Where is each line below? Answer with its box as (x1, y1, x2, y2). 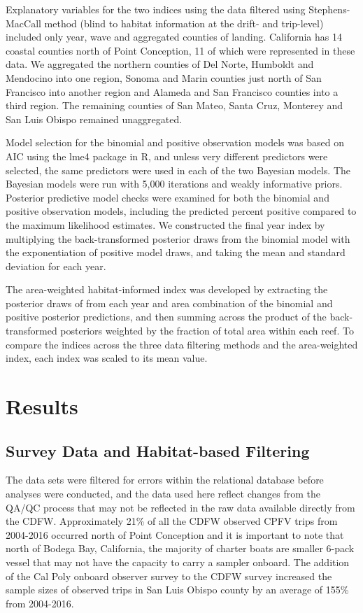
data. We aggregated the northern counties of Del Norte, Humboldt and (6, 57, 314, 71)
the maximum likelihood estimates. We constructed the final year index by (6, 217, 325, 232)
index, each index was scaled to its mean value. (6, 351, 208, 365)
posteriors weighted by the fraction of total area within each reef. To (60, 323, 354, 338)
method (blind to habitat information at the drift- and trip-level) (44, 15, 324, 30)
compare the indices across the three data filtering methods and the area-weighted (6, 337, 358, 351)
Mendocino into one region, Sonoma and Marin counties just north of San (6, 70, 322, 85)
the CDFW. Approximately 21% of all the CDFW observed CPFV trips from (6, 514, 338, 528)
